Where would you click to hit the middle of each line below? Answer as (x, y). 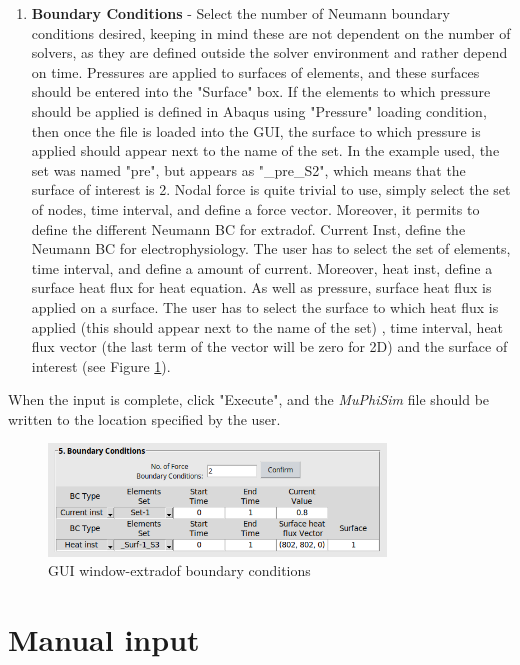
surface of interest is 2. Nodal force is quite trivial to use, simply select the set (271, 189)
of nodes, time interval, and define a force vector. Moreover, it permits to (255, 208)
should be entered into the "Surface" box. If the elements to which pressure (261, 91)
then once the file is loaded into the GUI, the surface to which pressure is (256, 130)
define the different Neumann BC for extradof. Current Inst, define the (248, 228)
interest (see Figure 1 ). (101, 365)
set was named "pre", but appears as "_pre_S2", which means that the (248, 169)
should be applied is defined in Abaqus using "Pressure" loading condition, (259, 110)
